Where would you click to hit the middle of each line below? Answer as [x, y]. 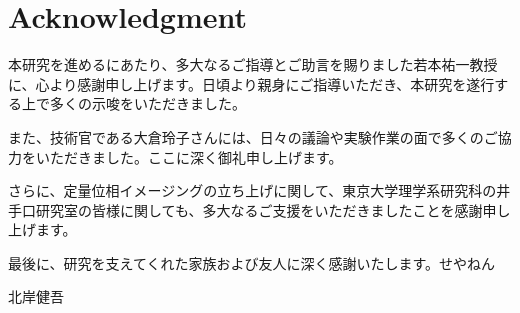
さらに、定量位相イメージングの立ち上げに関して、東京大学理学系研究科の [252, 190]
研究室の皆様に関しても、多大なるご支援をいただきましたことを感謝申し [273, 209]
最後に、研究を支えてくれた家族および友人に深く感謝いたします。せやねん [252, 262]
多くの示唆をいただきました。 [147, 103]
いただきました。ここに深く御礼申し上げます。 [189, 156]
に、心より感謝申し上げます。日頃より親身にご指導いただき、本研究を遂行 [251, 83]
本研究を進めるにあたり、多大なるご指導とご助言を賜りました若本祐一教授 [253, 64]
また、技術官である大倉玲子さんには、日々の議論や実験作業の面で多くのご [253, 136]
